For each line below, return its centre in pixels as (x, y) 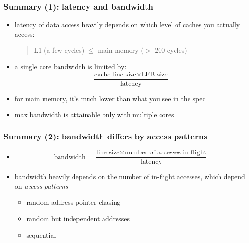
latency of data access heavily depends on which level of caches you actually (127, 24)
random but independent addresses (78, 218)
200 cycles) (171, 50)
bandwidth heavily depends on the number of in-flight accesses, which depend (130, 176)
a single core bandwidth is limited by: (71, 66)
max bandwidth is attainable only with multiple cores (94, 114)
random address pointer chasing (73, 202)
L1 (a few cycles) (59, 50)
